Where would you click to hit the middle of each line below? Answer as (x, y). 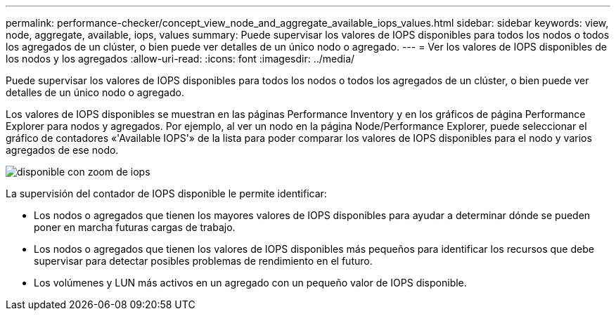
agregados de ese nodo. (62, 150)
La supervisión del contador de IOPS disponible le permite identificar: (166, 193)
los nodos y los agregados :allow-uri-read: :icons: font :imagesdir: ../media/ (180, 59)
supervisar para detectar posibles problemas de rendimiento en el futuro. (203, 261)
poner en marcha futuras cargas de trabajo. (135, 227)
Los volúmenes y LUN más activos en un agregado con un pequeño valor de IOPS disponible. (250, 283)
